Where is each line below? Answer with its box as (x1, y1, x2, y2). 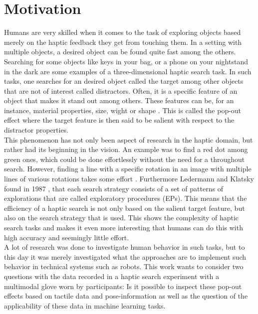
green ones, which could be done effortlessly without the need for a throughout (4, 154, 245, 164)
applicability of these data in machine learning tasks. (4, 300, 166, 311)
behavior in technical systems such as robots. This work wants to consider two (4, 261, 244, 272)
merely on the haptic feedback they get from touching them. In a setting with (4, 36, 242, 47)
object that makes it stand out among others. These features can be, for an (4, 95, 234, 106)
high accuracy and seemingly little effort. (4, 232, 129, 242)
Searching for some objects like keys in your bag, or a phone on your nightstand (4, 56, 248, 66)
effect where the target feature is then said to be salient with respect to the (4, 115, 235, 125)
